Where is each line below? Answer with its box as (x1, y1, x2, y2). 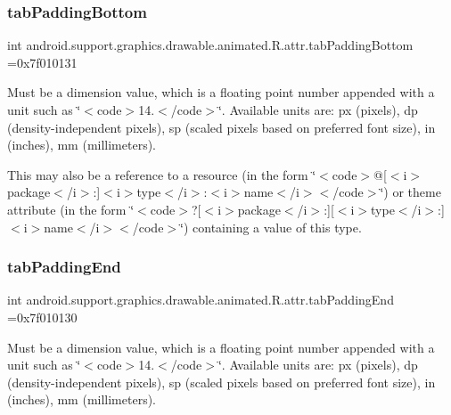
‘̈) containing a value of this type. (180, 217, 362, 236)
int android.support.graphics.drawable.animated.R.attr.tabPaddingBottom (7, 36, 414, 54)
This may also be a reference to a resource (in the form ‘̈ (7, 165, 316, 183)
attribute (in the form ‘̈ (7, 199, 135, 218)
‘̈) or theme (380, 183, 441, 201)
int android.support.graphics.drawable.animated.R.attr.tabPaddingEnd (7, 290, 394, 309)
